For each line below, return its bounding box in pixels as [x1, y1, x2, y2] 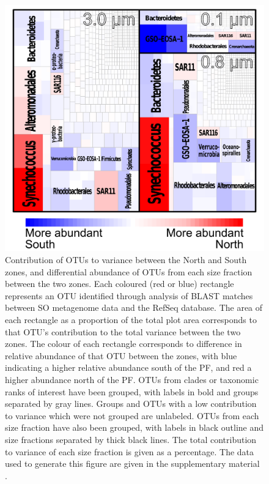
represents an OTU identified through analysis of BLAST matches [5, 289, 253, 302]
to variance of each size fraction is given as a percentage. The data [5, 445, 254, 458]
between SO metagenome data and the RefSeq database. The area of [5, 301, 263, 314]
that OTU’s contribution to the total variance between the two [5, 325, 241, 338]
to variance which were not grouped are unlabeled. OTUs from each [5, 409, 259, 422]
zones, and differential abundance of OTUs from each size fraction [5, 265, 252, 278]
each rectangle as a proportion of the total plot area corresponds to [5, 313, 257, 326]
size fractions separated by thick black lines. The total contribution [5, 433, 257, 445]
